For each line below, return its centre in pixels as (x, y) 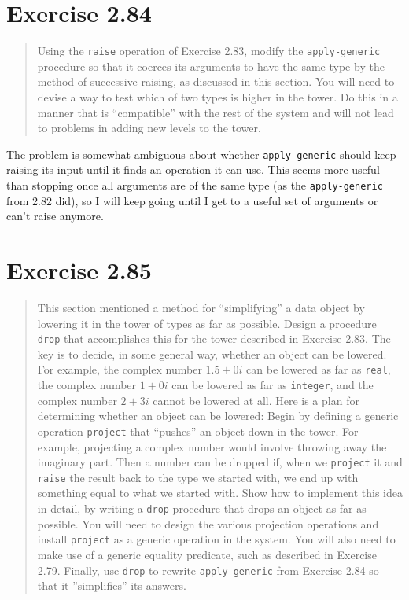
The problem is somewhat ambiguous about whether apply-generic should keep (201, 154)
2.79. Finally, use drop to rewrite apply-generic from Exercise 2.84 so (208, 570)
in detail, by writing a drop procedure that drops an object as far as (202, 508)
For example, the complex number (120, 369)
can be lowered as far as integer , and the (273, 385)
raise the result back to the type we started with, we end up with (198, 477)
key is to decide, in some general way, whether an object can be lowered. (212, 353)
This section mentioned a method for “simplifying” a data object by (201, 307)
